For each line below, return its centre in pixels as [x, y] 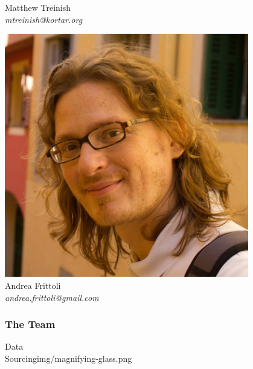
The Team [30, 324]
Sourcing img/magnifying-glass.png [69, 358]
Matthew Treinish [38, 7]
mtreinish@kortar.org [44, 19]
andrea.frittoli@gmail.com [52, 297]
